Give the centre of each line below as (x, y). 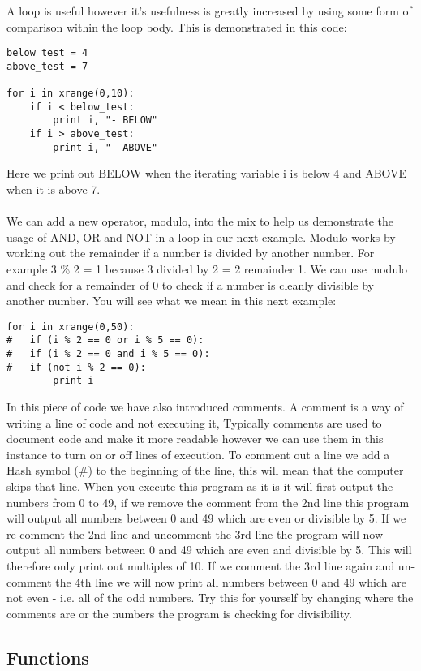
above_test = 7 (47, 66)
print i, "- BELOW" (105, 120)
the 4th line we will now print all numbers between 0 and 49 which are (231, 581)
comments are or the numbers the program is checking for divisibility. (179, 613)
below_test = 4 (47, 53)
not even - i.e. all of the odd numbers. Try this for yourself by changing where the (210, 598)
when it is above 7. (54, 189)
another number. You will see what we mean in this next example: (172, 301)
